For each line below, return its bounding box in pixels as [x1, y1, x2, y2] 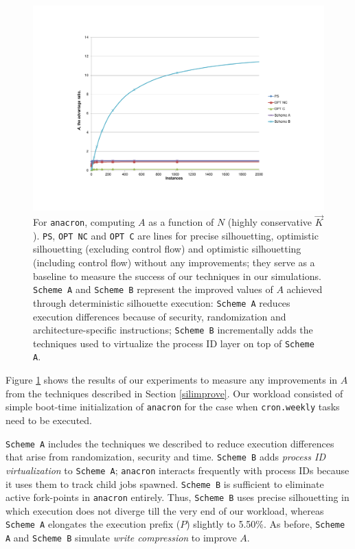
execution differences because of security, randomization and [33, 309, 286, 323]
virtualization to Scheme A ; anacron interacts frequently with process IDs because [5, 463, 350, 477]
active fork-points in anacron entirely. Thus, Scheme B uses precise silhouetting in [5, 490, 350, 504]
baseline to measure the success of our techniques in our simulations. [33, 268, 321, 283]
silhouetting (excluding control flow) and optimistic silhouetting [33, 242, 301, 256]
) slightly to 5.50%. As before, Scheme [186, 517, 345, 531]
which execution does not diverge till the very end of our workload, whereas [5, 503, 324, 517]
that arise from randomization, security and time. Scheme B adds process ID [5, 449, 326, 464]
